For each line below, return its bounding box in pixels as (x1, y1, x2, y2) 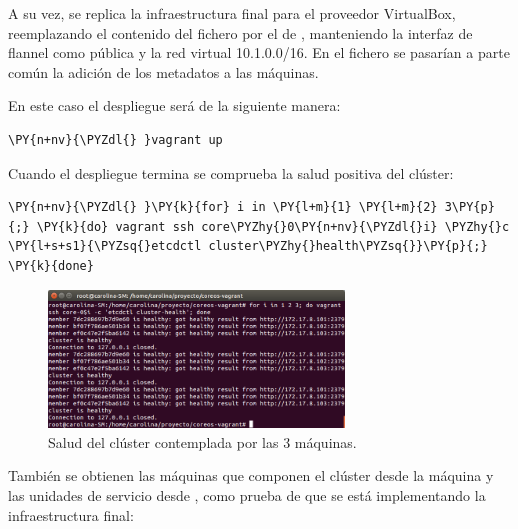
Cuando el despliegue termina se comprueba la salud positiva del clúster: (8, 162, 454, 183)
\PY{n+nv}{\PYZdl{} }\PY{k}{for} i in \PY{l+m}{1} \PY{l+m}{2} (8, 200, 438, 215)
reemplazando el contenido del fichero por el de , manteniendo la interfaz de (8, 22, 473, 43)
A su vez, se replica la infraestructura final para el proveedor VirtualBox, (8, 3, 456, 23)
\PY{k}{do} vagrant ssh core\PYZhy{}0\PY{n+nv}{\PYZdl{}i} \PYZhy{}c (36, 219, 510, 234)
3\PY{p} (444, 200, 495, 215)
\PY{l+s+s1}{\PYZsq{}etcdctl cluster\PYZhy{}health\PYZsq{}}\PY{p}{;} (8, 239, 488, 254)
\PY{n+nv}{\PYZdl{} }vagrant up (8, 132, 223, 147)
